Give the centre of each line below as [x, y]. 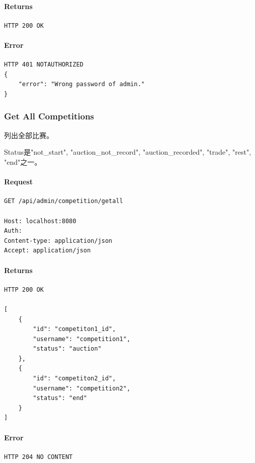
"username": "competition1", [82, 339]
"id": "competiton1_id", [74, 329]
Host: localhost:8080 [40, 221]
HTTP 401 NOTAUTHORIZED [44, 65]
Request [18, 182]
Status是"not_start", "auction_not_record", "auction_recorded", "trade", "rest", [128, 152]
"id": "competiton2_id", [74, 379]
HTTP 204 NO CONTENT [39, 457]
